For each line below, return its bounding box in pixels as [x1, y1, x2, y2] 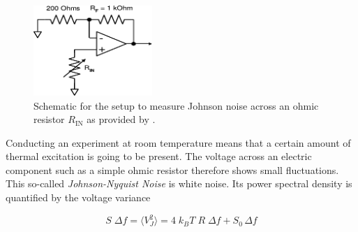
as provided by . [87, 112, 156, 126]
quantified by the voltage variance [6, 190, 151, 205]
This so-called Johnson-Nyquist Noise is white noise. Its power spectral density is [6, 176, 352, 191]
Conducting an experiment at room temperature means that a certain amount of [6, 135, 351, 150]
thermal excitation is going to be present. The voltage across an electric [6, 149, 312, 164]
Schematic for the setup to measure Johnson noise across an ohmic [33, 98, 319, 113]
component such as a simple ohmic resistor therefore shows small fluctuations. [6, 162, 339, 177]
